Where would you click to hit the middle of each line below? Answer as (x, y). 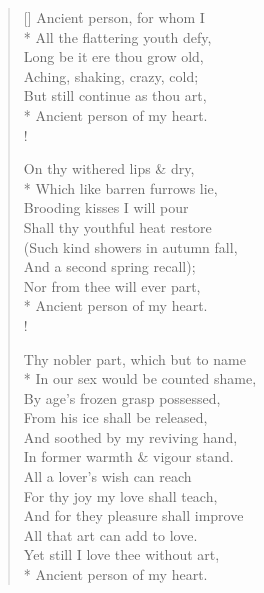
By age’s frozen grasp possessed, (122, 397)
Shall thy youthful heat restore (117, 226)
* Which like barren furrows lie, (120, 187)
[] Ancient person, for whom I (114, 17)
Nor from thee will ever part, (112, 285)
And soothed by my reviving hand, (130, 436)
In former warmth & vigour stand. (128, 456)
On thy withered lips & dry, (109, 168)
